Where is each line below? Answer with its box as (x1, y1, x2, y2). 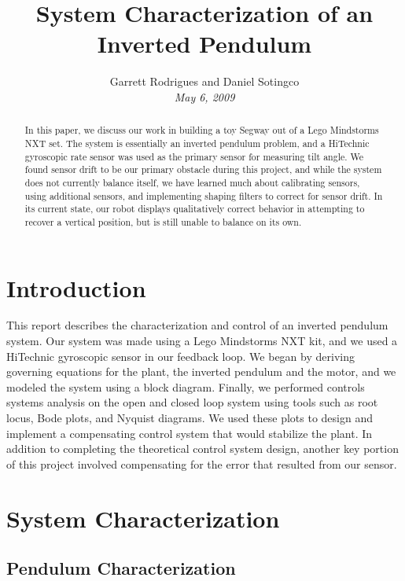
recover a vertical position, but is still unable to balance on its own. (24, 215, 302, 228)
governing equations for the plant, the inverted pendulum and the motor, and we (6, 363, 396, 380)
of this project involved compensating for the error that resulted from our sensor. (6, 455, 397, 472)
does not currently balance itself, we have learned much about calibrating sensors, (24, 175, 360, 189)
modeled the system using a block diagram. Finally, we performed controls (6, 378, 365, 395)
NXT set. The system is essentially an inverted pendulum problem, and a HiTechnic (24, 136, 370, 149)
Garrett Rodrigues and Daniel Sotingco (109, 73, 300, 90)
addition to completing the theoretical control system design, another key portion (6, 440, 399, 457)
